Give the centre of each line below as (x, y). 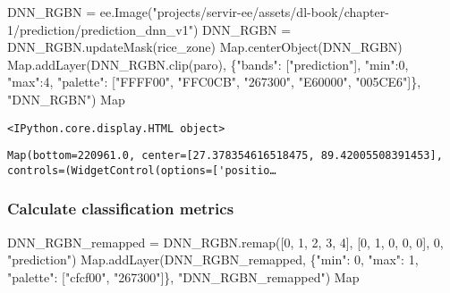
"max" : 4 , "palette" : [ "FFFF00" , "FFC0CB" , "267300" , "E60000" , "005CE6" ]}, (214, 82)
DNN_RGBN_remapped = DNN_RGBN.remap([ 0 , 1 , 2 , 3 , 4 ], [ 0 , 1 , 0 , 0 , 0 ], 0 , (225, 242)
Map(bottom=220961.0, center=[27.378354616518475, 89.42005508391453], (225, 156)
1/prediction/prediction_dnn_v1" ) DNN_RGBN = (149, 29)
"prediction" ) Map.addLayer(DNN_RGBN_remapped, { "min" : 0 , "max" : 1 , (213, 260)
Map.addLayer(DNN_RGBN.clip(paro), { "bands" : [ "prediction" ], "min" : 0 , (208, 64)
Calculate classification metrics (121, 209)
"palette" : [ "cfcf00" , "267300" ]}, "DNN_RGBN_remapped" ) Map (183, 276)
